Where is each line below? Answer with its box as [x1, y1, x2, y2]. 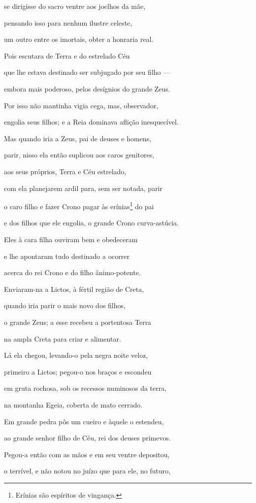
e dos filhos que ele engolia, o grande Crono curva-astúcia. [4, 218, 179, 228]
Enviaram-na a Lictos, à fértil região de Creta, [4, 283, 144, 294]
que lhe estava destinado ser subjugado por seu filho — [4, 67, 170, 77]
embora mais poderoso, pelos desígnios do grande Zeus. [4, 83, 170, 94]
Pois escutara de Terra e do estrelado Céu [4, 50, 130, 61]
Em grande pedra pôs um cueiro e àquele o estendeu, [4, 416, 164, 426]
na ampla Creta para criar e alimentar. [4, 333, 121, 344]
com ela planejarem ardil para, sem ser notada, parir [4, 183, 162, 193]
